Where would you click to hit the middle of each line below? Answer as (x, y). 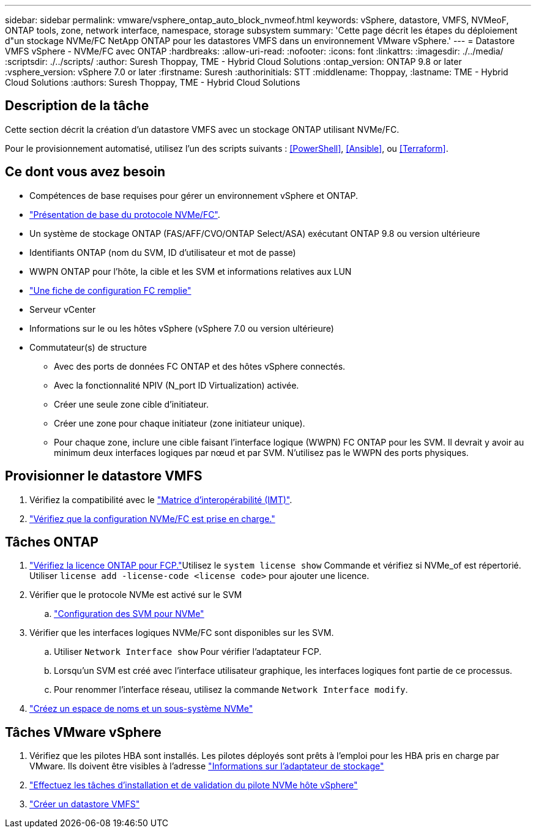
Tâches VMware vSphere (83, 732)
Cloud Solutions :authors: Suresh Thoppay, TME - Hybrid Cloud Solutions (153, 82)
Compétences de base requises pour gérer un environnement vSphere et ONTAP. (194, 195)
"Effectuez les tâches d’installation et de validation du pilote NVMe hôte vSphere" (194, 785)
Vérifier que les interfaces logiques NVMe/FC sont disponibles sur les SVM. (182, 633)
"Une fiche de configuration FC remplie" (110, 290)
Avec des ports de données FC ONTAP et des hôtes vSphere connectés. (200, 366)
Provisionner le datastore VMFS (104, 476)
